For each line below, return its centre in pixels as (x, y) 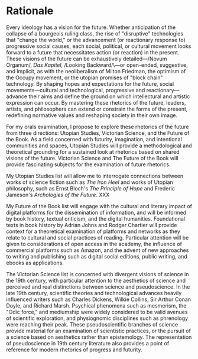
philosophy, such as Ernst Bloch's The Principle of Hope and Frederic (91, 188)
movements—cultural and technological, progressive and (76, 90)
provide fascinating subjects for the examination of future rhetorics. (88, 164)
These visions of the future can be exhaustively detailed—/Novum (87, 59)
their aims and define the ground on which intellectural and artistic (109, 96)
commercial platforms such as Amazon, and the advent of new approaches (98, 250)
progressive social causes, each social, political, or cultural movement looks (99, 46)
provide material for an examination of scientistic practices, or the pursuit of (98, 331)
